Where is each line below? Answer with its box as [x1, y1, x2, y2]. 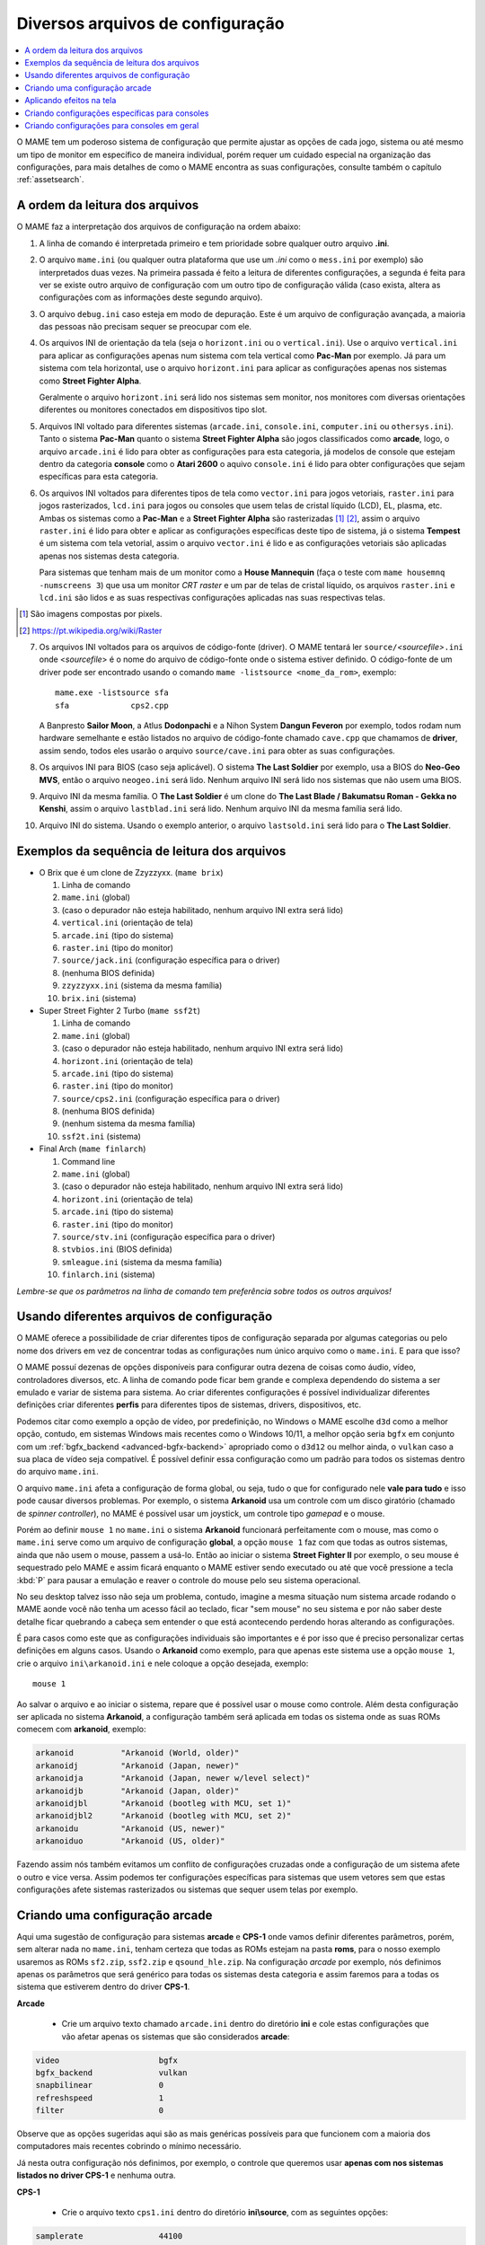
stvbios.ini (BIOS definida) [61, 1244, 172, 1255]
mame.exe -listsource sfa [55, 688, 170, 698]
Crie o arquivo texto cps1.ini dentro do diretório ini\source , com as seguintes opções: [61, 2207, 389, 2218]
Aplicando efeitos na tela [24, 95, 117, 106]
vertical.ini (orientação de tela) [61, 917, 194, 929]
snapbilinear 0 [35, 2080, 164, 2091]
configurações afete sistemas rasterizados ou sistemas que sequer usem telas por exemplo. [16, 1884, 358, 1895]
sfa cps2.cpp [55, 700, 170, 710]
